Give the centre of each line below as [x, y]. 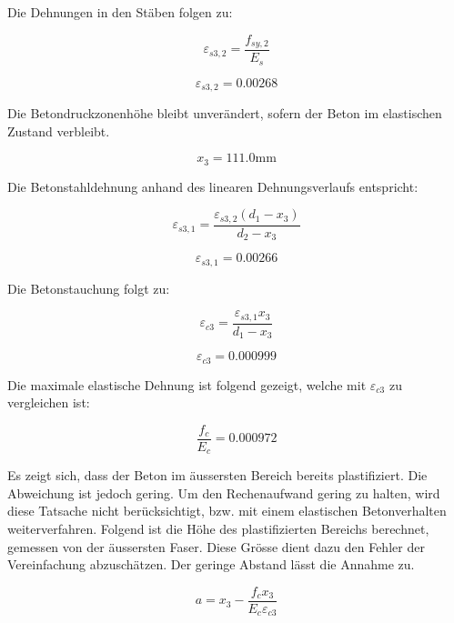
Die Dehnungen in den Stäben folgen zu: [120, 12]
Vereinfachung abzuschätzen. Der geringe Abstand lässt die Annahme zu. [211, 564]
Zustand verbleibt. [59, 131]
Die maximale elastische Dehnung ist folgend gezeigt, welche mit [187, 384]
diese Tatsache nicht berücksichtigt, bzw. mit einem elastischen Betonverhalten [227, 511]
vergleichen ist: [49, 402]
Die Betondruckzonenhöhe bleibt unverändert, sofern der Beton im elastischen [225, 112]
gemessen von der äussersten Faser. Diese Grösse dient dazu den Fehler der [216, 546]
